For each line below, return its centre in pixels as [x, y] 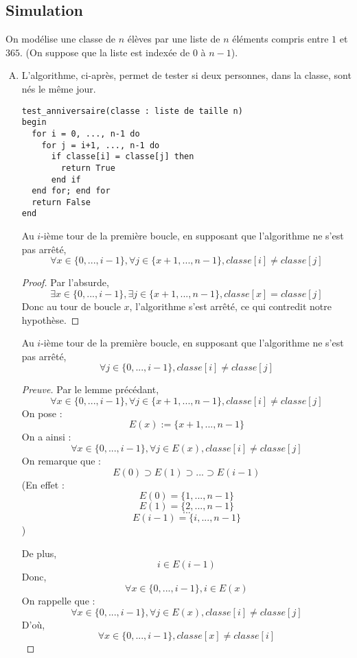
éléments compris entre [280, 39]
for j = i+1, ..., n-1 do [101, 145]
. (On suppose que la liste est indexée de [105, 52]
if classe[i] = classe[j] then [123, 157]
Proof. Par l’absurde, [65, 282]
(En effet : [43, 484]
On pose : [42, 413]
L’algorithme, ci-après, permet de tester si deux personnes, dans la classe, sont [186, 75]
